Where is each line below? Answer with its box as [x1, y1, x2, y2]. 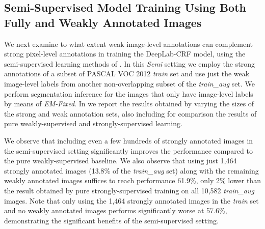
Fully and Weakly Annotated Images [4, 14, 202, 30]
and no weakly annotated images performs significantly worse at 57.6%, [4, 205, 227, 216]
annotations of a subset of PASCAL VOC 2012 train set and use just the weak [4, 68, 250, 79]
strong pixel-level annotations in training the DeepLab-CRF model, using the [4, 48, 246, 59]
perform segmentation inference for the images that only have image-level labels [4, 88, 253, 99]
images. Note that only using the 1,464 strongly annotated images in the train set [4, 195, 259, 206]
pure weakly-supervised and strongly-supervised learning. [4, 118, 182, 129]
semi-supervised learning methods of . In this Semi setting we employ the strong [4, 58, 255, 69]
